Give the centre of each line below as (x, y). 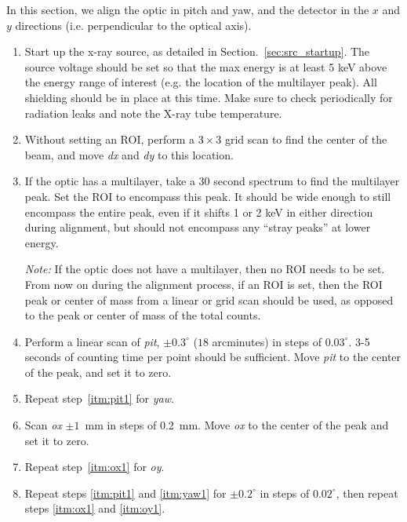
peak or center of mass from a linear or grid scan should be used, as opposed (209, 299)
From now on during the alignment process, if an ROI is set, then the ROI (203, 284)
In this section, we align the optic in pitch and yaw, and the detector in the (188, 9)
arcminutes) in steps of (267, 341)
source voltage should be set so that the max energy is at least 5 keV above (206, 66)
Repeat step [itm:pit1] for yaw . (99, 398)
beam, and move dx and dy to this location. (129, 154)
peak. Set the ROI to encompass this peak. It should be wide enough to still (208, 196)
